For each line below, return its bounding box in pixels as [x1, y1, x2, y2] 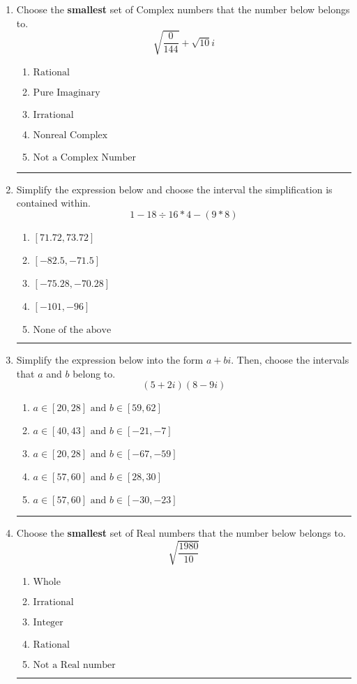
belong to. [73, 366, 116, 380]
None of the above [33, 325, 112, 335]
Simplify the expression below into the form [16, 352, 204, 366]
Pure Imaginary [33, 87, 100, 98]
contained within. [16, 195, 91, 210]
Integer [33, 618, 63, 628]
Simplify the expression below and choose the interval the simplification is [16, 181, 333, 196]
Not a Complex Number [33, 152, 136, 163]
